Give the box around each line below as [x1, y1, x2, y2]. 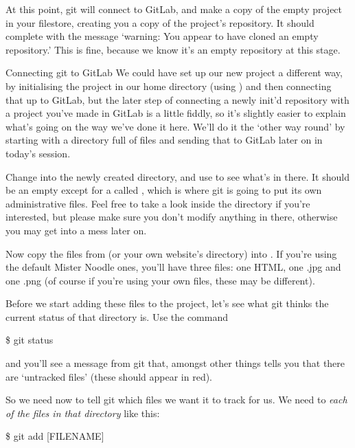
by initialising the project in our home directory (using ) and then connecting [5, 78, 332, 93]
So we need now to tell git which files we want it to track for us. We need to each [5, 392, 347, 407]
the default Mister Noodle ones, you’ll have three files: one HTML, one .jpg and [5, 260, 341, 274]
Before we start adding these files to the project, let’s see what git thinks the [5, 296, 329, 311]
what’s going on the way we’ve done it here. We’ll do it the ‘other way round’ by [5, 119, 345, 133]
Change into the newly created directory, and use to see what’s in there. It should [5, 169, 350, 183]
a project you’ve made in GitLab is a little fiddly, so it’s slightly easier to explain [5, 106, 346, 120]
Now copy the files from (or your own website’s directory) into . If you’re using [5, 246, 337, 260]
